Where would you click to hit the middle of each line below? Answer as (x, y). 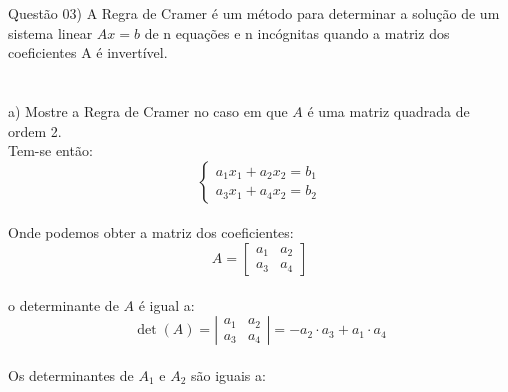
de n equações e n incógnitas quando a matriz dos (297, 32)
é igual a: (166, 304)
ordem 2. (35, 130)
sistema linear (50, 32)
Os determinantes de (71, 374)
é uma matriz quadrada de (388, 110)
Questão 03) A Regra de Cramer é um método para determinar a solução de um (254, 13)
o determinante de (63, 304)
